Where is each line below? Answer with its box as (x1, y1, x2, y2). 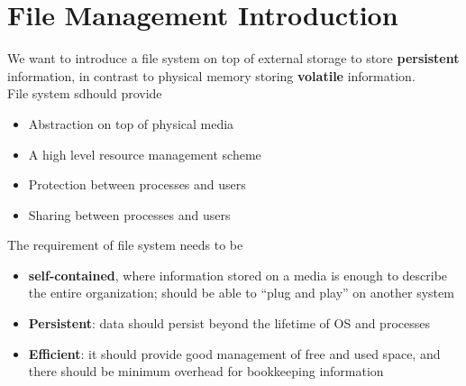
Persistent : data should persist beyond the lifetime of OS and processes (28, 314, 430, 333)
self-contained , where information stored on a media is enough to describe (28, 265, 448, 284)
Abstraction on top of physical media (28, 114, 234, 133)
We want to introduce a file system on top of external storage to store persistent (7, 49, 460, 68)
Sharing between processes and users (28, 205, 231, 224)
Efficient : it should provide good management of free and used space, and (28, 344, 441, 363)
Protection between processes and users (28, 175, 246, 194)
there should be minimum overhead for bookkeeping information (28, 362, 384, 381)
